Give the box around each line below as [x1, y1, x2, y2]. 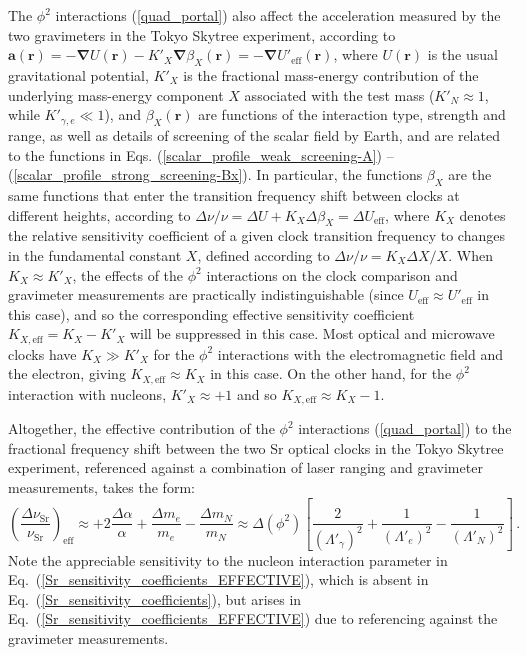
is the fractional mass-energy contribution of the [183, 64, 479, 85]
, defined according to [197, 244, 330, 265]
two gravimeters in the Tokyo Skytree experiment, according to [8, 24, 396, 45]
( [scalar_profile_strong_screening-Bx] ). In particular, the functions [8, 164, 423, 185]
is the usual [427, 44, 498, 65]
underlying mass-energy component [8, 84, 224, 105]
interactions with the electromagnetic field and [217, 343, 504, 364]
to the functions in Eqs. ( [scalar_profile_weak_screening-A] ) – [8, 144, 394, 165]
